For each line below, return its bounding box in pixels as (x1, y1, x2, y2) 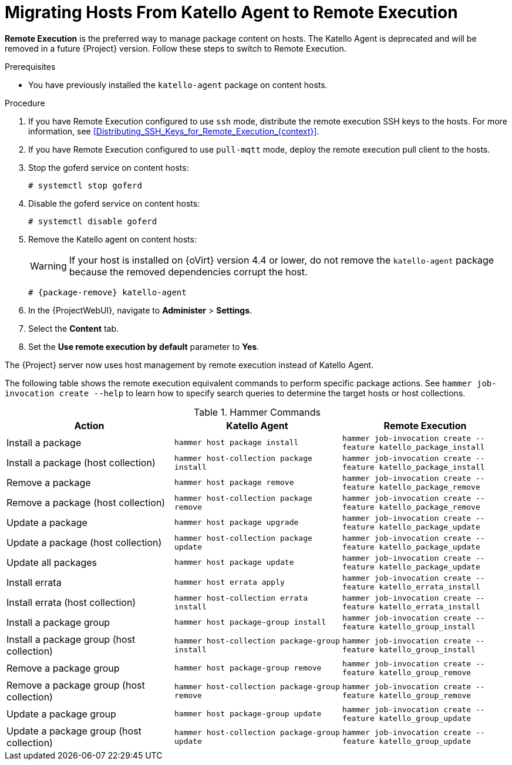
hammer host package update (174, 558, 294, 567)
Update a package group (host (6, 724, 142, 737)
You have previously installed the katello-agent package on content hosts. (28, 79, 328, 90)
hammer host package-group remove (174, 663, 322, 673)
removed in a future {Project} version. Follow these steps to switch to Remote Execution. (5, 43, 346, 53)
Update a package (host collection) (6, 536, 162, 548)
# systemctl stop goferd (28, 180, 142, 190)
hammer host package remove (174, 478, 294, 487)
